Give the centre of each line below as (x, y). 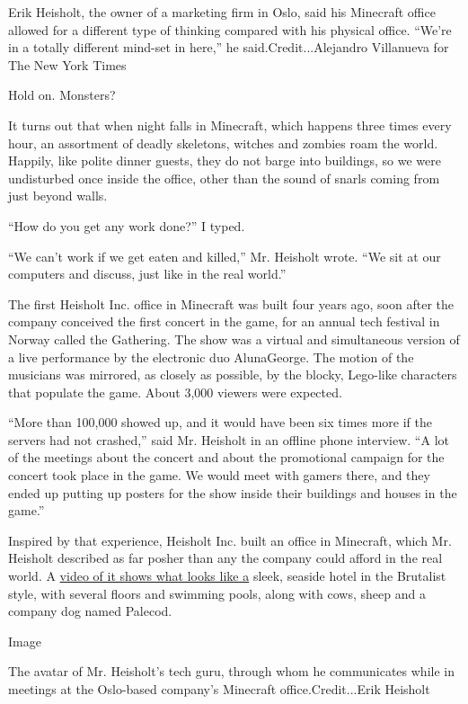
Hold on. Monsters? (62, 95)
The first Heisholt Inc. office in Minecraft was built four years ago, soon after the (231, 303)
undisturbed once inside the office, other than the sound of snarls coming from (224, 178)
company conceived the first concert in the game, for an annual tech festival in (224, 321)
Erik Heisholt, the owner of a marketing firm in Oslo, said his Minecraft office (222, 12)
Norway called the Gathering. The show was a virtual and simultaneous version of (234, 339)
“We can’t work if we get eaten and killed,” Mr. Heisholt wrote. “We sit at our (225, 256)
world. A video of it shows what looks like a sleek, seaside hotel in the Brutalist (227, 576)
